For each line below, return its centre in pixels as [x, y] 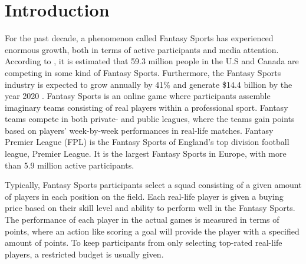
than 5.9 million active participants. [70, 165]
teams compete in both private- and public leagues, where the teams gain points [150, 119]
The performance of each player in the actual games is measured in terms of [142, 220]
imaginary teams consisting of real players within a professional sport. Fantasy [147, 107]
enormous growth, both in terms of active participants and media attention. [142, 49]
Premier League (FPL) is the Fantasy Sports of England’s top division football [147, 142]
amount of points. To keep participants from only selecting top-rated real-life [144, 242]
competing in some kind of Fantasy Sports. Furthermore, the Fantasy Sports [143, 72]
